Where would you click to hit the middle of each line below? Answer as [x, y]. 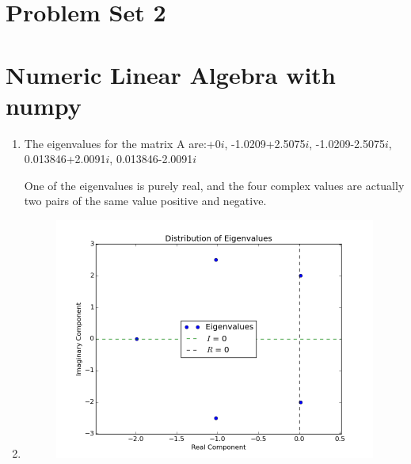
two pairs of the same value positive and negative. [145, 201]
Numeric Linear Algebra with [171, 74]
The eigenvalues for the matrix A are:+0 [122, 143]
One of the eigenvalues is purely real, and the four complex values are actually [214, 185]
